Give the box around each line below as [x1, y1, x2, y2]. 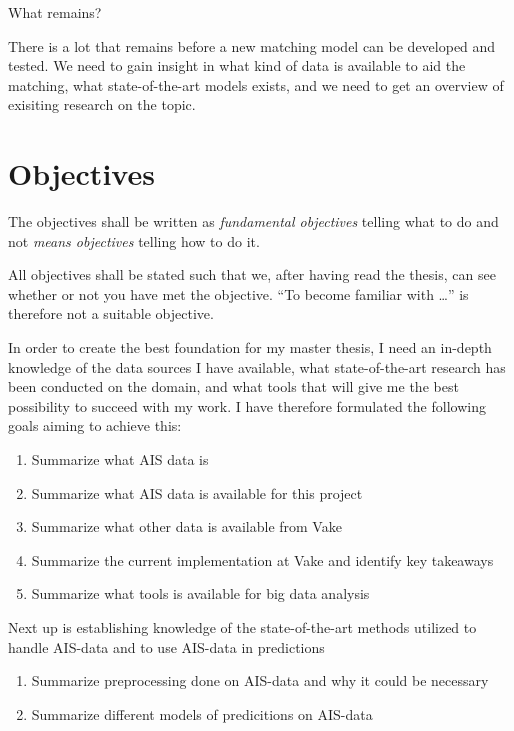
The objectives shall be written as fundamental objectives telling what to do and [8, 211, 499, 232]
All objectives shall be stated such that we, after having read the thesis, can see [8, 264, 496, 285]
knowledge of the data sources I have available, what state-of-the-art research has [8, 356, 506, 377]
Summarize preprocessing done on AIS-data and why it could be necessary [31, 670, 489, 691]
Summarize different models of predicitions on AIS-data [31, 703, 373, 724]
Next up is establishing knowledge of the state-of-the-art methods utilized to [8, 617, 477, 637]
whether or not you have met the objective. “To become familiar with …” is [8, 283, 469, 304]
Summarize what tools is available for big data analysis [31, 583, 370, 604]
